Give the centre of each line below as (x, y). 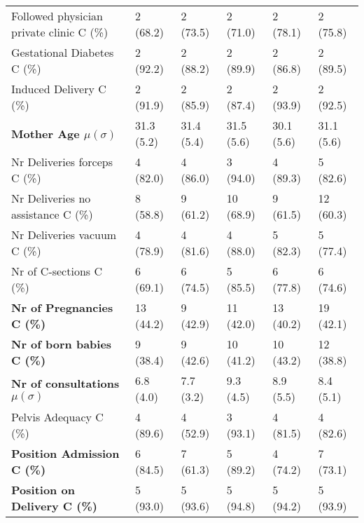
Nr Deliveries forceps (62, 162)
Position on (43, 490)
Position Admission (65, 453)
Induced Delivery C (59, 89)
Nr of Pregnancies (62, 307)
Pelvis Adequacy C (57, 417)
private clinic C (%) (60, 32)
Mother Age (45, 133)
